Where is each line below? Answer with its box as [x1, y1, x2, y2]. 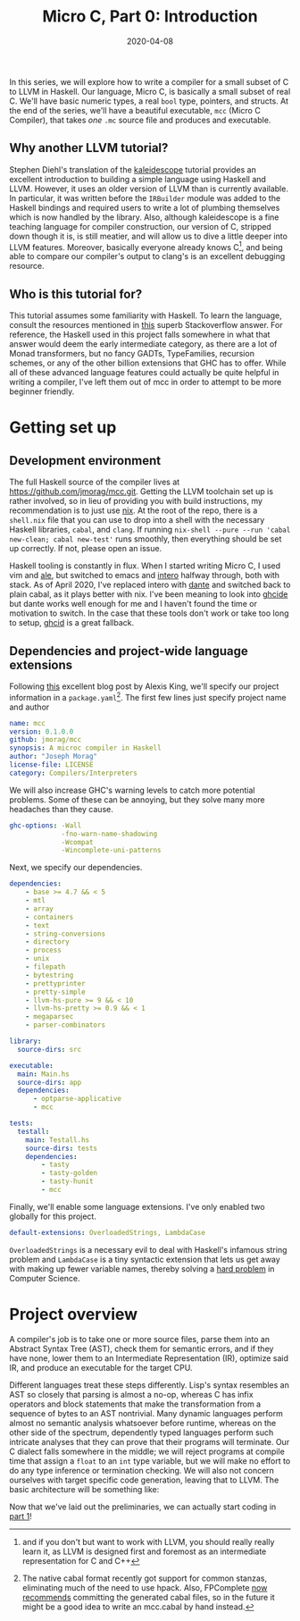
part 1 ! [9, 1510, 33, 1521]
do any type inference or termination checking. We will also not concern [9, 1465, 275, 1475]
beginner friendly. [9, 386, 75, 397]
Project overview [9, 1305, 138, 1324]
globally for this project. [9, 1211, 96, 1222]
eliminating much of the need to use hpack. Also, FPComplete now [21, 1582, 268, 1592]
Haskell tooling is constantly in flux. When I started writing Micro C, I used [9, 560, 281, 571]
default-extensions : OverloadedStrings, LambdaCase [9, 1228, 205, 1237]
